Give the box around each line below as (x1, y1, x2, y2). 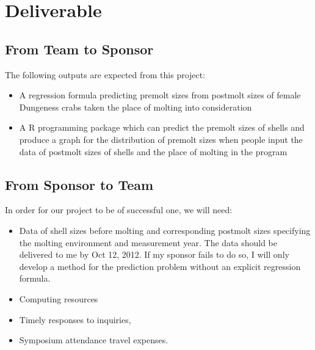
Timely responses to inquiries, (19, 313, 131, 326)
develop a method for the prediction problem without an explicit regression (19, 260, 301, 272)
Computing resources (19, 292, 98, 305)
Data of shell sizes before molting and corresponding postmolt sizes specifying (19, 224, 311, 236)
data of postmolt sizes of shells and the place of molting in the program (19, 145, 288, 158)
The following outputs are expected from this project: (5, 68, 206, 81)
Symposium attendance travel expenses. (19, 334, 168, 346)
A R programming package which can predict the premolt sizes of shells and (19, 121, 305, 134)
